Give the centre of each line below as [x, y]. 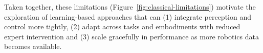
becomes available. [33, 46]
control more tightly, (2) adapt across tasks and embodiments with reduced [122, 26]
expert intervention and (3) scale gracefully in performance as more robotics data [131, 36]
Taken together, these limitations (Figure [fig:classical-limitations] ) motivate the [130, 7]
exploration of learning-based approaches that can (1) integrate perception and [128, 16]
